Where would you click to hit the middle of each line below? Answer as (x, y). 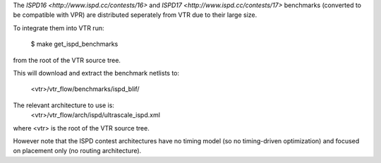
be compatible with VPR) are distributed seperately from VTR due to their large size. (135, 15)
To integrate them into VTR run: (59, 28)
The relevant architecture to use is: (64, 105)
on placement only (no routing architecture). (77, 151)
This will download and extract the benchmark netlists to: (96, 73)
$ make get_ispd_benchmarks (74, 44)
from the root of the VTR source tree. (67, 60)
